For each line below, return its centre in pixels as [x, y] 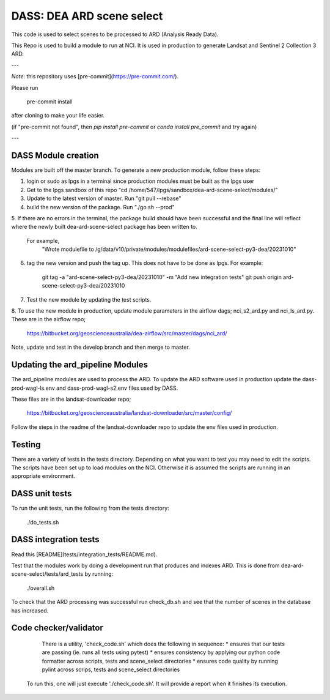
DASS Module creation [55, 155]
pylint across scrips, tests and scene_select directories [111, 669]
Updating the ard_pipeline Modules [79, 365]
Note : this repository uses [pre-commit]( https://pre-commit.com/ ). [95, 76]
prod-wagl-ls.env [33, 388]
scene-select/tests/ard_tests [47, 574]
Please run [25, 87]
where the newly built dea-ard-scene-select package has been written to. [105, 227]
